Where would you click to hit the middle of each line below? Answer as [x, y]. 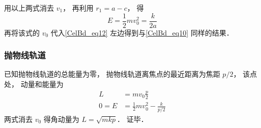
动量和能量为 [42, 84]
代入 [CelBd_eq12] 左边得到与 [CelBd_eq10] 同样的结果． [142, 32]
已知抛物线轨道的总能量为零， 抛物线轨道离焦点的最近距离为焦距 [112, 74]
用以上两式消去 [29, 8]
